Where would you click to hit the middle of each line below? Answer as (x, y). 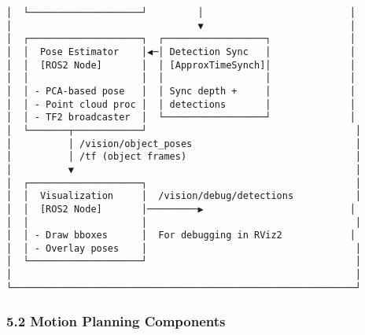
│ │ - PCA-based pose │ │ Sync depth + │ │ (181, 91)
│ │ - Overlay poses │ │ (184, 248)
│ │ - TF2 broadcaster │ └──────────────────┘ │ (181, 118)
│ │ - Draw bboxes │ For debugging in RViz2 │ (181, 236)
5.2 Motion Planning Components (116, 321)
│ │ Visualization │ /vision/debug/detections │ (184, 196)
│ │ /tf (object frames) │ (184, 157)
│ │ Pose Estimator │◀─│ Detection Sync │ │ (181, 52)
